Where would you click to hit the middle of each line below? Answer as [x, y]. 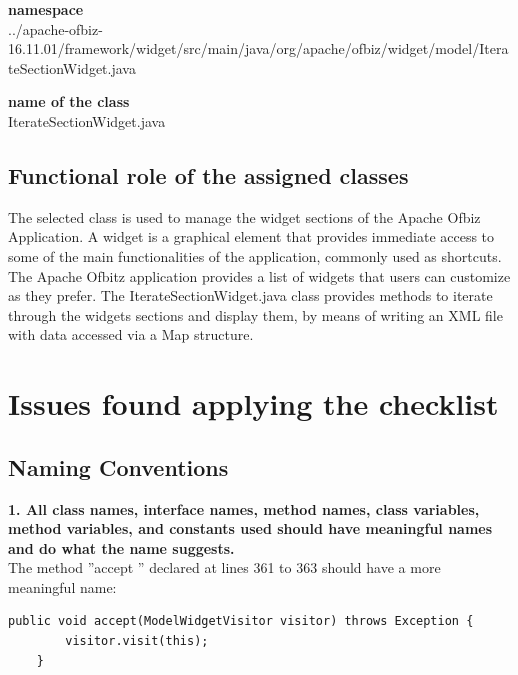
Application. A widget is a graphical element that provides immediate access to [251, 236]
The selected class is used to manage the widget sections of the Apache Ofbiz [244, 216]
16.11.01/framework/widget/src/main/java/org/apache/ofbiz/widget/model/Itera [258, 48]
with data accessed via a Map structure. [131, 334]
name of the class [69, 101]
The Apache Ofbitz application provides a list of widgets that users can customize [259, 275]
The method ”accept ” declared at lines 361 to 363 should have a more [224, 567]
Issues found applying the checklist [253, 403]
